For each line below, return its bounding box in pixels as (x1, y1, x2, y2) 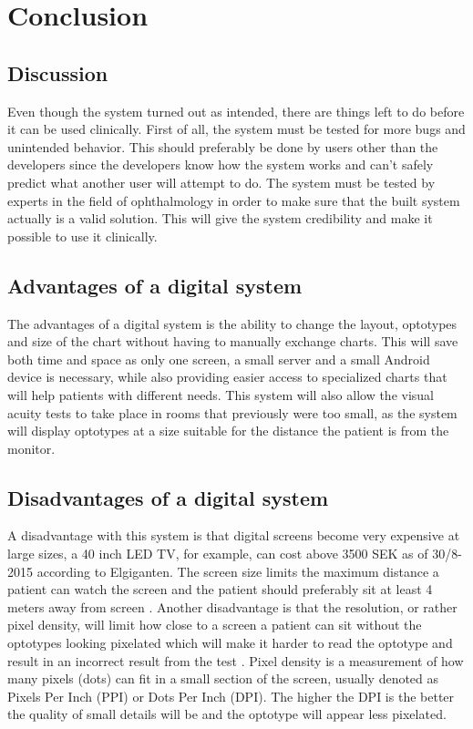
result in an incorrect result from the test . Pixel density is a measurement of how (7, 651, 464, 670)
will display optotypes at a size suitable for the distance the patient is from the (7, 421, 449, 440)
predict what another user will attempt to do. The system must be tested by (7, 172, 436, 191)
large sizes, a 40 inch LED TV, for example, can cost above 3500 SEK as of (7, 544, 428, 563)
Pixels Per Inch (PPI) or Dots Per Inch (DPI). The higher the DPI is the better (7, 686, 455, 705)
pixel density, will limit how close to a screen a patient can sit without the (7, 615, 422, 634)
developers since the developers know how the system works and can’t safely (7, 155, 434, 174)
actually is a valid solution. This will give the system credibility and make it (7, 209, 433, 228)
